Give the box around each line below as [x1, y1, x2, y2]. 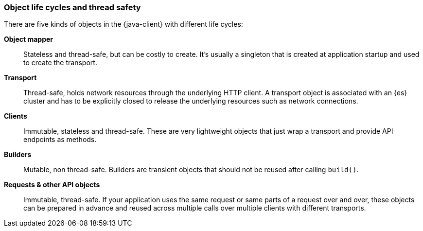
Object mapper [4, 35, 53, 44]
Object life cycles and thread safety [4, 2, 141, 12]
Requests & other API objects [4, 180, 100, 189]
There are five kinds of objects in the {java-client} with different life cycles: [4, 20, 243, 29]
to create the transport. [23, 58, 97, 67]
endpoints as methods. [23, 135, 97, 144]
